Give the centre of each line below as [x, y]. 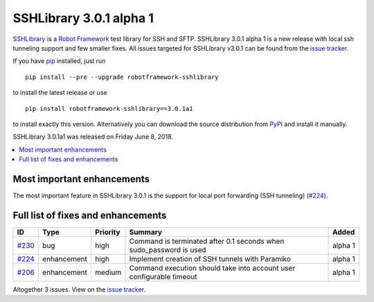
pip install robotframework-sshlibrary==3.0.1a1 [109, 108]
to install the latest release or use [60, 93]
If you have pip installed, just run [59, 61]
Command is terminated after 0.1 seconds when [207, 241]
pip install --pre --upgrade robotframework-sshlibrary [122, 77]
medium [108, 272]
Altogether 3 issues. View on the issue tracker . [79, 289]
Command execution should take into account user [212, 268]
